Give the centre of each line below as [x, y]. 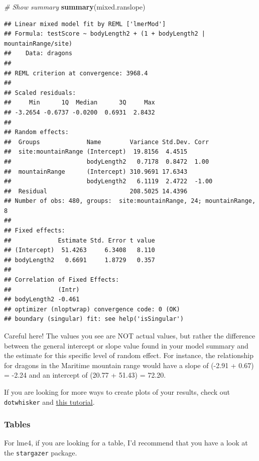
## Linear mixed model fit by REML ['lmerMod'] [85, 24]
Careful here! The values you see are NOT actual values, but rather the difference [130, 335]
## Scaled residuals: [40, 93]
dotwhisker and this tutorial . [49, 401]
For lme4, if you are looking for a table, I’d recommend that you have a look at [126, 443]
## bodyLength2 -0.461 [42, 300]
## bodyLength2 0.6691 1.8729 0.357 [80, 260]
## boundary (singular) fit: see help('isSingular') [94, 319]
